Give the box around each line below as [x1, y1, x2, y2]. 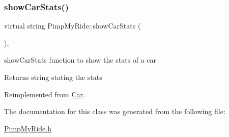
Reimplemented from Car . [4, 89, 85, 99]
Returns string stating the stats [4, 72, 102, 82]
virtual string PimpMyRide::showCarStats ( [4, 20, 141, 31]
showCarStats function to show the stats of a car [4, 54, 157, 65]
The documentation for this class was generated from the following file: [4, 106, 225, 117]
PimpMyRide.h [4, 123, 51, 133]
